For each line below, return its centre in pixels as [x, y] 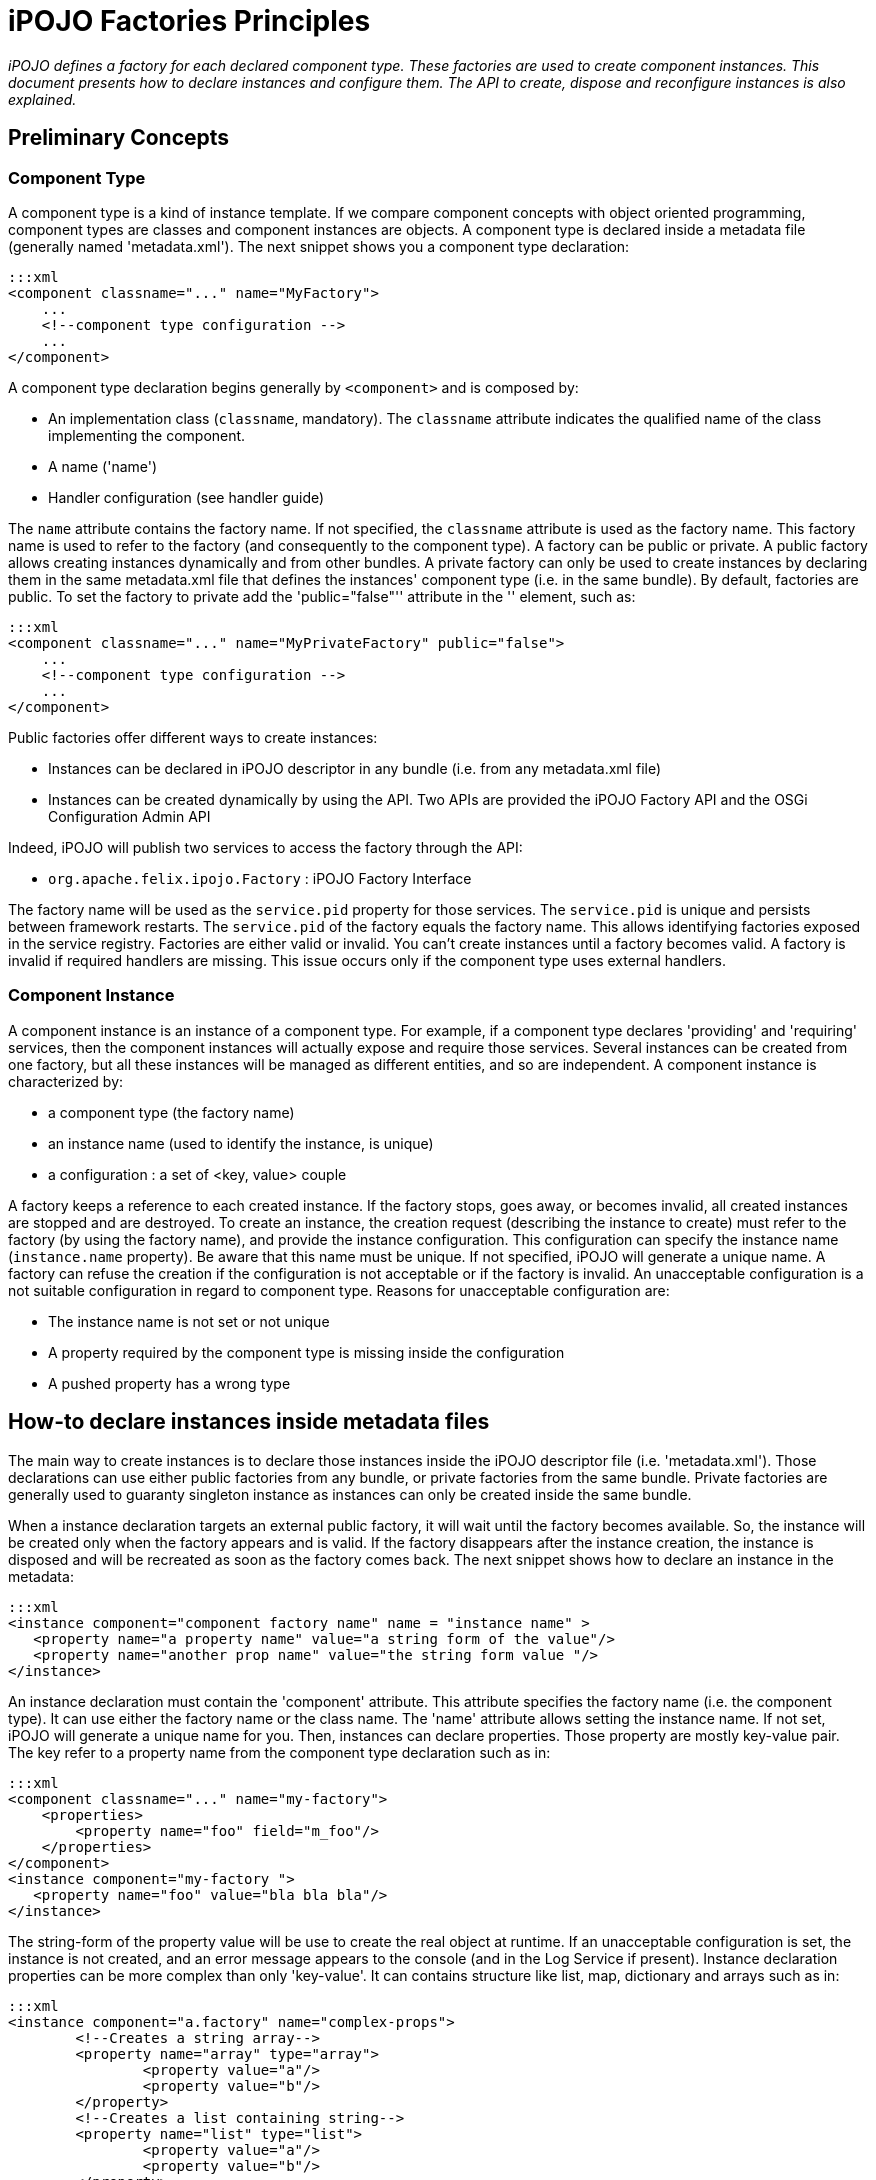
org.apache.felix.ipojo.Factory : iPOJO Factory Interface [260, 878]
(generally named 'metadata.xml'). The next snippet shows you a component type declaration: [319, 246]
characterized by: [66, 1081]
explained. [42, 99]
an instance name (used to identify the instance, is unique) [241, 1143]
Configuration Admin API [129, 816]
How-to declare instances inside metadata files [249, 1422]
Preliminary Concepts [119, 138]
